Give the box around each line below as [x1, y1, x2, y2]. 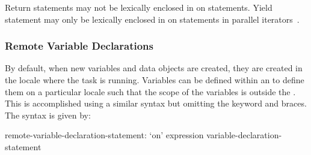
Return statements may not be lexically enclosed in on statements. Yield [5, 1, 273, 13]
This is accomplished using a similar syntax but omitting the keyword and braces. [5, 97, 307, 110]
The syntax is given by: [5, 108, 91, 121]
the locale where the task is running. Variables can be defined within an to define [5, 74, 304, 86]
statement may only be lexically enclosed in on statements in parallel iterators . [5, 13, 300, 25]
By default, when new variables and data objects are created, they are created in [5, 62, 303, 74]
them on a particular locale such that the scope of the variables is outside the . [5, 85, 296, 98]
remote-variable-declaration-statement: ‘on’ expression [5, 129, 204, 141]
